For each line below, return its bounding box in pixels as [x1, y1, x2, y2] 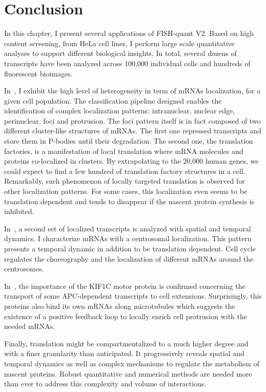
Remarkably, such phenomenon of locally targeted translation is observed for [4, 175, 245, 186]
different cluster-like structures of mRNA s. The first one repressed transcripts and [4, 125, 261, 136]
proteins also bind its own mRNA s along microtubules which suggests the [4, 300, 235, 311]
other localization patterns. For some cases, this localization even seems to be [4, 186, 248, 197]
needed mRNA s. [4, 321, 55, 331]
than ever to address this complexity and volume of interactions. [4, 378, 207, 389]
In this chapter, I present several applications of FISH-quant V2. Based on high [4, 28, 254, 38]
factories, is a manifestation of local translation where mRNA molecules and [4, 145, 243, 156]
